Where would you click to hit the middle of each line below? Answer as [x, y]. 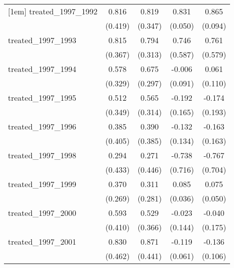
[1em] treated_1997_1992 [53, 11]
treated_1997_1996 [42, 126]
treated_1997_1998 [42, 155]
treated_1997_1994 [42, 69]
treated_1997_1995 [42, 98]
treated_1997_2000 [42, 213]
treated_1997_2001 [42, 241]
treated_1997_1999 [42, 184]
